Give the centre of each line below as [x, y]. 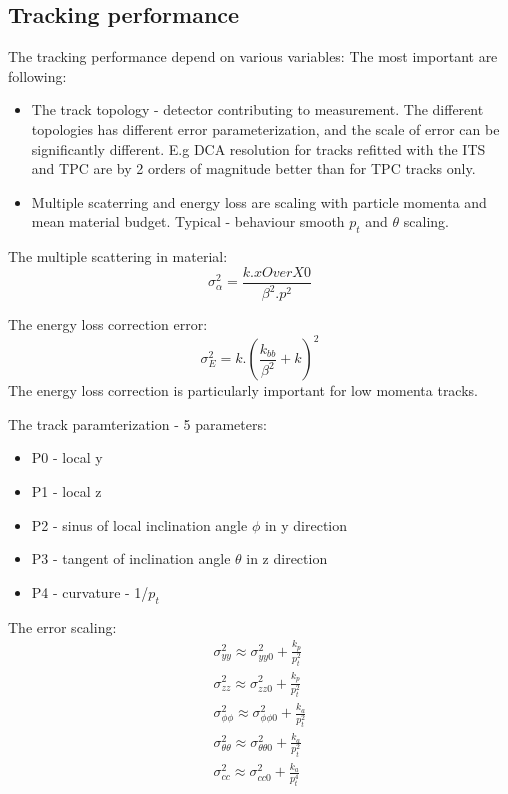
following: [37, 75]
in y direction [306, 524]
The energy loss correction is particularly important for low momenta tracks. [243, 390]
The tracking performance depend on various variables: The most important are [253, 56]
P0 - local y [67, 457]
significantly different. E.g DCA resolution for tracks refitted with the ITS [258, 148]
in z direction [287, 558]
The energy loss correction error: [108, 324]
